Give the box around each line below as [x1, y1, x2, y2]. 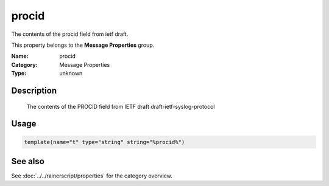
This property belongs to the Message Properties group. [11, 41, 155, 49]
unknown [59, 70, 83, 77]
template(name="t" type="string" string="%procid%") [24, 139, 185, 145]
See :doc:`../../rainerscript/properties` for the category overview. [11, 172, 173, 179]
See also [11, 156, 45, 167]
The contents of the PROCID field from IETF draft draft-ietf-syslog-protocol [26, 103, 215, 110]
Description [11, 85, 57, 95]
